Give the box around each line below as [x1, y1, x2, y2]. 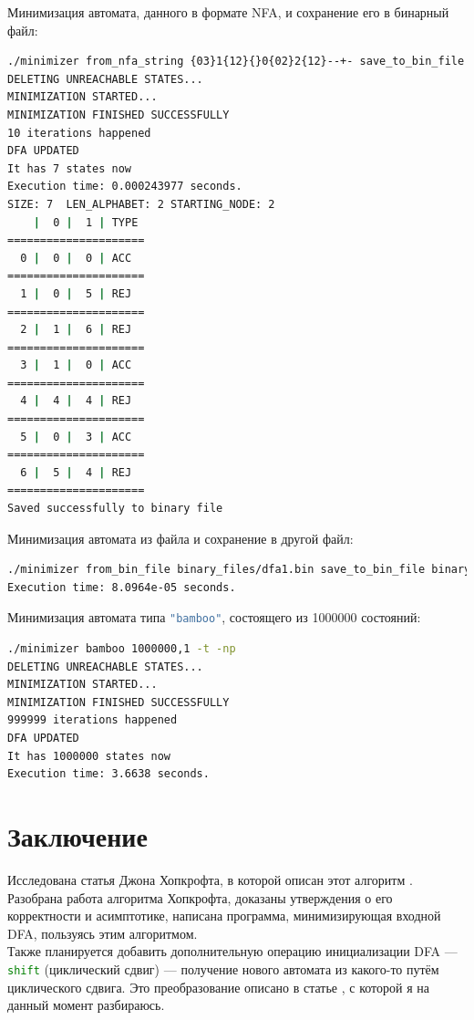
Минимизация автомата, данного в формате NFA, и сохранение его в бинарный [7, 3, 449, 21]
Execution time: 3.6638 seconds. [7, 767, 210, 781]
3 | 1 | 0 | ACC [20, 359, 132, 372]
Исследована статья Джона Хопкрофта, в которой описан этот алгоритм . [7, 869, 413, 889]
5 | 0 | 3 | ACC [20, 430, 132, 443]
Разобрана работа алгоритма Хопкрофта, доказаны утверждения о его [7, 888, 393, 907]
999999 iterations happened [7, 713, 178, 727]
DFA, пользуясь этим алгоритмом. [7, 923, 198, 942]
